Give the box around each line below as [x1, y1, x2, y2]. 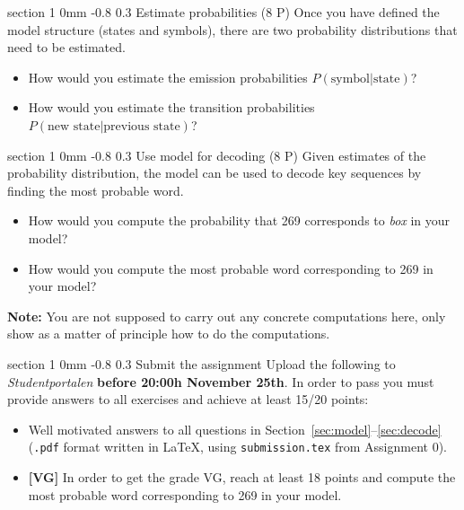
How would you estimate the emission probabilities [28, 67, 308, 86]
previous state [103, 119, 180, 133]
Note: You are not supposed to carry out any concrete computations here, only [7, 306, 446, 325]
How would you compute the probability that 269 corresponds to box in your [28, 211, 451, 230]
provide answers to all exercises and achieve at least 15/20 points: [7, 390, 369, 409]
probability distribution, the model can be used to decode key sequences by [7, 163, 422, 182]
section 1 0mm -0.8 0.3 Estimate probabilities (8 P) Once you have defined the [7, 3, 440, 21]
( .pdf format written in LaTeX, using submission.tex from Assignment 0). [28, 437, 447, 456]
